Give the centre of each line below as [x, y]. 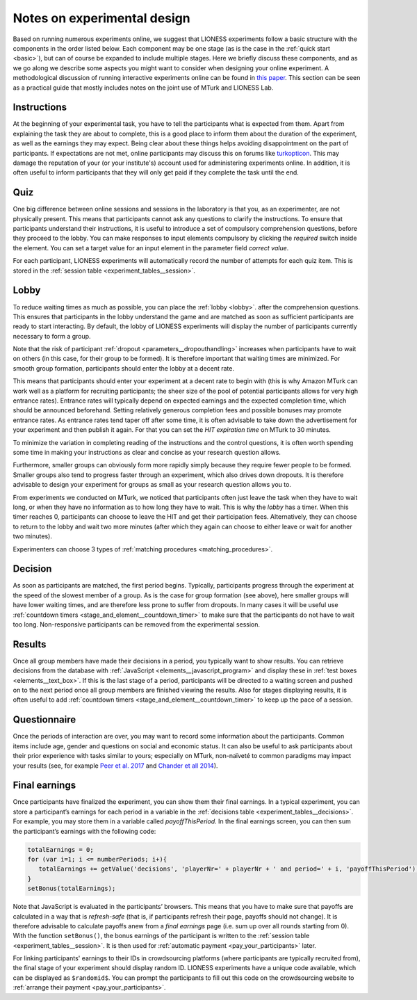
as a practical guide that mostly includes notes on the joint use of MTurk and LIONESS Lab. [143, 88]
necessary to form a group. [52, 336]
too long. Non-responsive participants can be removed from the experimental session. [137, 624]
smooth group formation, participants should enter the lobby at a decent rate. [124, 368]
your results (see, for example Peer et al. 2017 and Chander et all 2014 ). [115, 766]
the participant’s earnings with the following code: [84, 831]
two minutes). [32, 536]
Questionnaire [44, 720]
